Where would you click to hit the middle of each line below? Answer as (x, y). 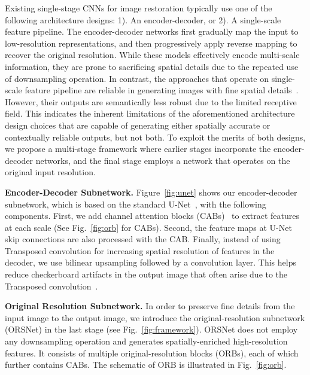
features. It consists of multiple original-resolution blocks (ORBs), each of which (152, 353)
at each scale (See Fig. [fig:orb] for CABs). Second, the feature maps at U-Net (148, 227)
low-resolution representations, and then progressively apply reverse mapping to (151, 43)
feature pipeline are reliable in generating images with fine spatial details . (162, 90)
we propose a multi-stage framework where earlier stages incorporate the (138, 149)
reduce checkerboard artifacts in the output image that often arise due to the (146, 274)
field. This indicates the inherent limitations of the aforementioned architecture (150, 113)
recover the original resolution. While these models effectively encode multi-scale (152, 55)
